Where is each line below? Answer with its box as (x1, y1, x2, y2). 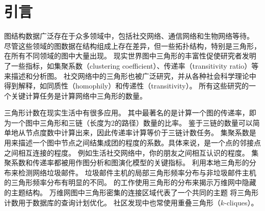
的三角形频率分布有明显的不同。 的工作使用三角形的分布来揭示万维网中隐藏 (4, 177, 256, 188)
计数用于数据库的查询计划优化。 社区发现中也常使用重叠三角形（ (4, 197, 221, 207)
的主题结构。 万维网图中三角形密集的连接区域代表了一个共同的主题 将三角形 (4, 187, 259, 198)
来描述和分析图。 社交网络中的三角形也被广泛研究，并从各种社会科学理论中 (4, 70, 256, 81)
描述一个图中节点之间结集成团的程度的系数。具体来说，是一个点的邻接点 (18, 137, 261, 148)
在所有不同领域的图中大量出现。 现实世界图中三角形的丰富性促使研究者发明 (4, 50, 256, 61)
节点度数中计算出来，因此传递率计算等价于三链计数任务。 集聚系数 (25, 127, 249, 138)
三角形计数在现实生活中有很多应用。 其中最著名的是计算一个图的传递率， (4, 107, 249, 118)
